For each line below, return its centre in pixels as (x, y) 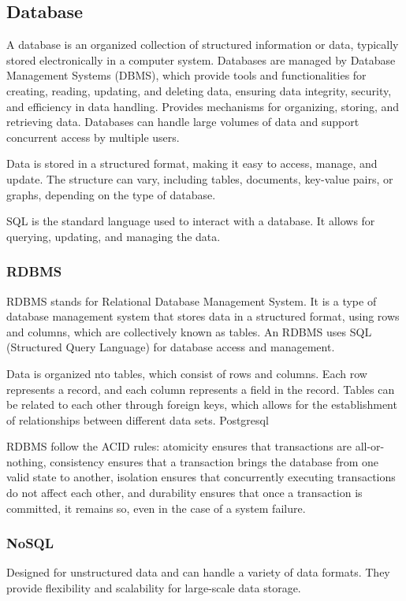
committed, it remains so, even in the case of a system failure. (156, 508)
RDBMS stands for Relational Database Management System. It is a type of (192, 300)
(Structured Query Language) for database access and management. (171, 347)
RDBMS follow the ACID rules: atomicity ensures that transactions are (179, 446)
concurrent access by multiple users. (93, 137)
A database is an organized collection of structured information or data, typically (203, 45)
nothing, (26, 461)
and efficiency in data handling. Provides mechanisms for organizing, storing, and (203, 106)
